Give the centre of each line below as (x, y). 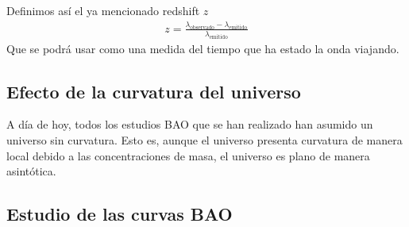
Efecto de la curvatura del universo (154, 91)
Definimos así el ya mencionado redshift (103, 10)
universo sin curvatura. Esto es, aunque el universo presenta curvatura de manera (204, 140)
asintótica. (31, 171)
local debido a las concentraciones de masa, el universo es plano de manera (188, 155)
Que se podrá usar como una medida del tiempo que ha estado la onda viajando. (203, 48)
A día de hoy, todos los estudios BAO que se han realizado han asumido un (190, 124)
